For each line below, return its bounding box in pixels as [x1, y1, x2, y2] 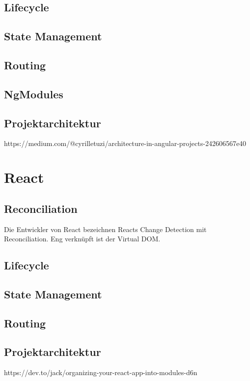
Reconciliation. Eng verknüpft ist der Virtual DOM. [4, 234, 161, 244]
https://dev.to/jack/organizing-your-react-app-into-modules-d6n [4, 367, 197, 378]
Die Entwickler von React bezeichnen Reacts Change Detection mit [4, 224, 207, 234]
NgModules [4, 86, 63, 101]
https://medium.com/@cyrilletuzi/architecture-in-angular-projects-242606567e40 [4, 138, 247, 148]
